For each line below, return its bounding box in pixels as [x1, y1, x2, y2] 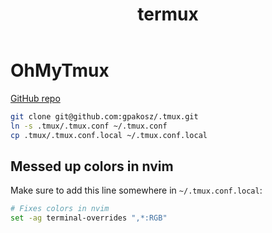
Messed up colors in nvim [10, 158, 174, 175]
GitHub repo [10, 92, 61, 104]
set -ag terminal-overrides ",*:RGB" [10, 213, 168, 223]
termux [137, 3, 199, 26]
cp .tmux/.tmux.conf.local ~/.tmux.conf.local [10, 130, 208, 140]
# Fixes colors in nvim [10, 204, 110, 214]
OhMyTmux [10, 59, 110, 82]
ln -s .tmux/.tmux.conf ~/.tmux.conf [10, 121, 168, 131]
